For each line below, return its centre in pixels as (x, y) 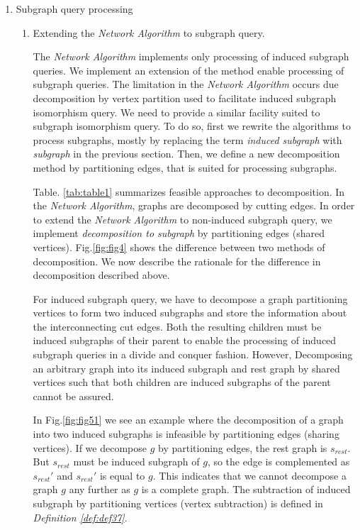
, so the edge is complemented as (279, 462)
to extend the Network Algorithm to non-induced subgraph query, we (182, 219)
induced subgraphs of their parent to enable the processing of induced (185, 340)
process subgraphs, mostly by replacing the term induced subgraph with (187, 139)
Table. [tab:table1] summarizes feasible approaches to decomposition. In (189, 191)
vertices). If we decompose (90, 447)
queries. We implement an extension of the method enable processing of (189, 70)
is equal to (122, 475)
